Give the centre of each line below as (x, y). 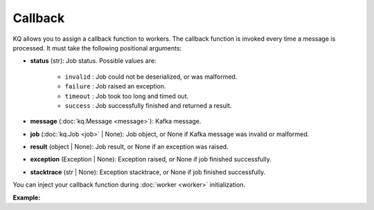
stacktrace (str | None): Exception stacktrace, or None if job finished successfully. (148, 172)
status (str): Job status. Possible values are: (93, 61)
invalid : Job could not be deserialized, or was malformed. (151, 77)
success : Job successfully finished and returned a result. (148, 105)
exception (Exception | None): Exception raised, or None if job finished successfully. (151, 160)
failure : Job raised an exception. (115, 86)
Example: (27, 198)
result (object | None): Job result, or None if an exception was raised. (129, 147)
